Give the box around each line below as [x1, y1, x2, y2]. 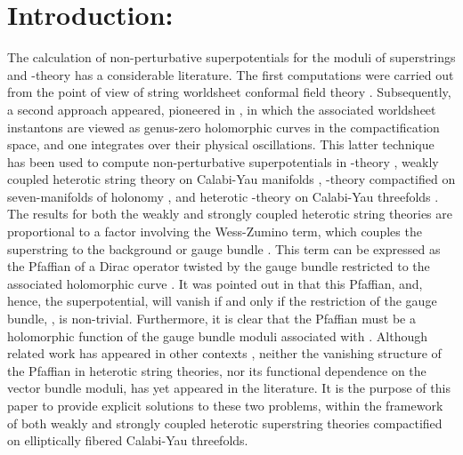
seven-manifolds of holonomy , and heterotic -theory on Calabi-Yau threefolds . [7, 187, 439, 205]
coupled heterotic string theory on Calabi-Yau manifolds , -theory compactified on [7, 170, 456, 188]
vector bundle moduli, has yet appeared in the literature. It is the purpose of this [7, 379, 451, 397]
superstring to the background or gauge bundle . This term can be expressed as [7, 239, 441, 258]
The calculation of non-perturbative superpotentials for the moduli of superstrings [7, 48, 456, 67]
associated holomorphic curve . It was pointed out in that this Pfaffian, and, [7, 274, 423, 292]
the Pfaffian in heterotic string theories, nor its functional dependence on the [7, 361, 426, 379]
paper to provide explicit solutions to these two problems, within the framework [7, 396, 443, 414]
